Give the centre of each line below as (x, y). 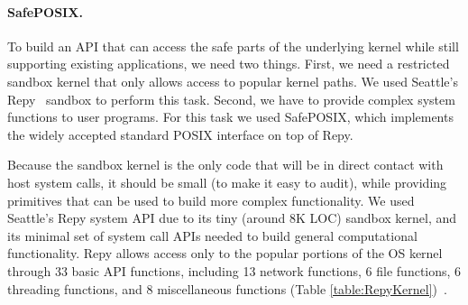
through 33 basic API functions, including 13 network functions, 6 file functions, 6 (234, 270)
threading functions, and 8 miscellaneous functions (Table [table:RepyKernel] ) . (227, 288)
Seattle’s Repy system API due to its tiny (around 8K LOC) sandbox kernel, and (232, 218)
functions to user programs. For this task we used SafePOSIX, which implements (230, 117)
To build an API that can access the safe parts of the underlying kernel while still (233, 46)
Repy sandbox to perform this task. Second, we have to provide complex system (231, 99)
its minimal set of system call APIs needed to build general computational (212, 235)
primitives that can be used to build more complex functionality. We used (211, 200)
